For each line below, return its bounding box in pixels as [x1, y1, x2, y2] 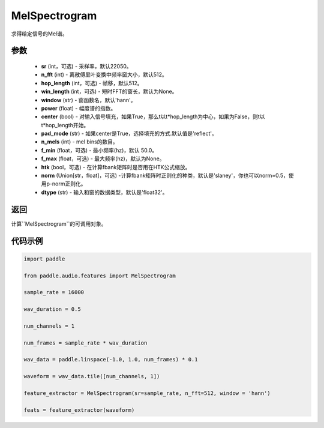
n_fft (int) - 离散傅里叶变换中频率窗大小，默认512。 [41, 71, 167, 78]
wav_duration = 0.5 [23, 306, 81, 313]
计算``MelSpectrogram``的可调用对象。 [11, 220, 107, 228]
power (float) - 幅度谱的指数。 [41, 104, 116, 112]
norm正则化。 [52, 180, 86, 187]
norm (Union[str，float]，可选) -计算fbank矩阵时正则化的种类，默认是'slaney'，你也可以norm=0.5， [41, 172, 289, 179]
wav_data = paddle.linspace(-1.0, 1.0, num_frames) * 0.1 [23, 356, 198, 363]
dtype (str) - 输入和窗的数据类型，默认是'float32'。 [41, 188, 168, 196]
